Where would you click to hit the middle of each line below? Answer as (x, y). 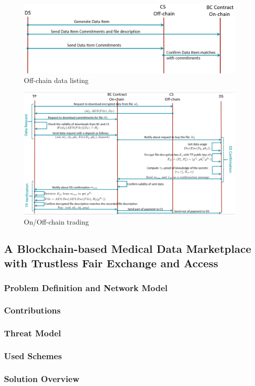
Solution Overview (42, 378)
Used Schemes (33, 356)
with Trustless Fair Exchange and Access (111, 263)
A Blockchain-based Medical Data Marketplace (128, 248)
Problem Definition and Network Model (86, 287)
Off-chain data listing (56, 80)
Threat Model (33, 333)
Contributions (32, 310)
